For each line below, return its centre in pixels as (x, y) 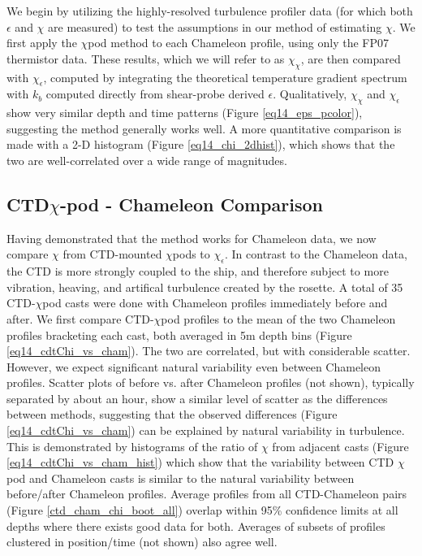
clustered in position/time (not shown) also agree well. (142, 542)
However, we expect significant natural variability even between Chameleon (194, 366)
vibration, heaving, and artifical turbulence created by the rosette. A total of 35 (205, 287)
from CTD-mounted (112, 254)
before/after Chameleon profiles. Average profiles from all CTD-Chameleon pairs (207, 494)
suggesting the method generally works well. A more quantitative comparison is (204, 128)
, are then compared (351, 58)
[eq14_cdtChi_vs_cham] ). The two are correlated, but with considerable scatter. (209, 351)
